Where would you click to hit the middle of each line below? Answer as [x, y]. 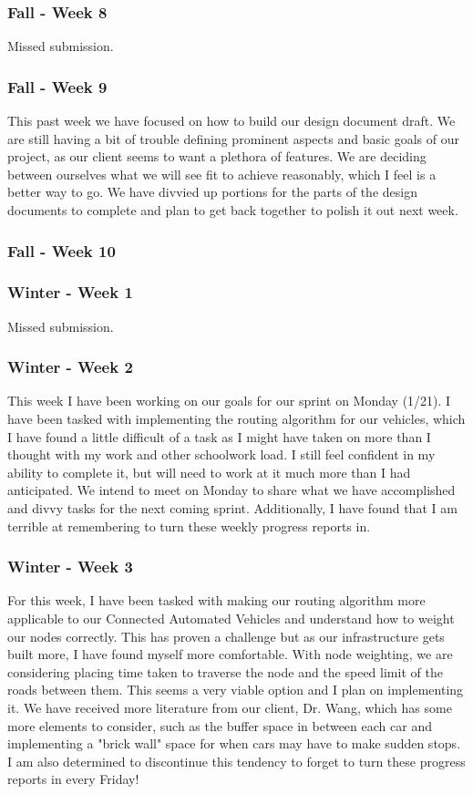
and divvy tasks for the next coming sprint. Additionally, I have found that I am [232, 508]
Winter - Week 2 [70, 367]
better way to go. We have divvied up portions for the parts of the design [212, 192]
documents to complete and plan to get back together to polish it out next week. [233, 210]
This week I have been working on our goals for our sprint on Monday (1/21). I [229, 401]
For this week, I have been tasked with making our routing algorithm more [216, 600]
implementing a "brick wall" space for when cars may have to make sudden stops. [234, 743]
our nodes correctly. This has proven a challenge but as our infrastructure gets [226, 636]
